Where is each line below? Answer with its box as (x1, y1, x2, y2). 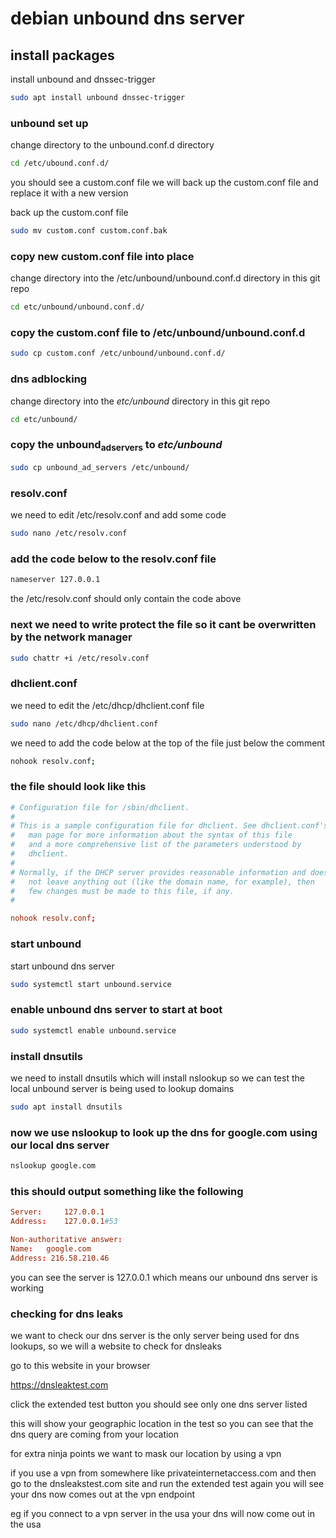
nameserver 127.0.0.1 (10, 575, 101, 585)
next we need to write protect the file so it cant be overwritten (10, 618, 317, 632)
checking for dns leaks (10, 1307, 124, 1321)
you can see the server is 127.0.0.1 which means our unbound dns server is (10, 1271, 318, 1283)
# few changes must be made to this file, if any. (10, 886, 235, 896)
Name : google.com (10, 1243, 92, 1254)
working (10, 1282, 45, 1294)
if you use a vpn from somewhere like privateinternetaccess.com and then (10, 1467, 317, 1479)
